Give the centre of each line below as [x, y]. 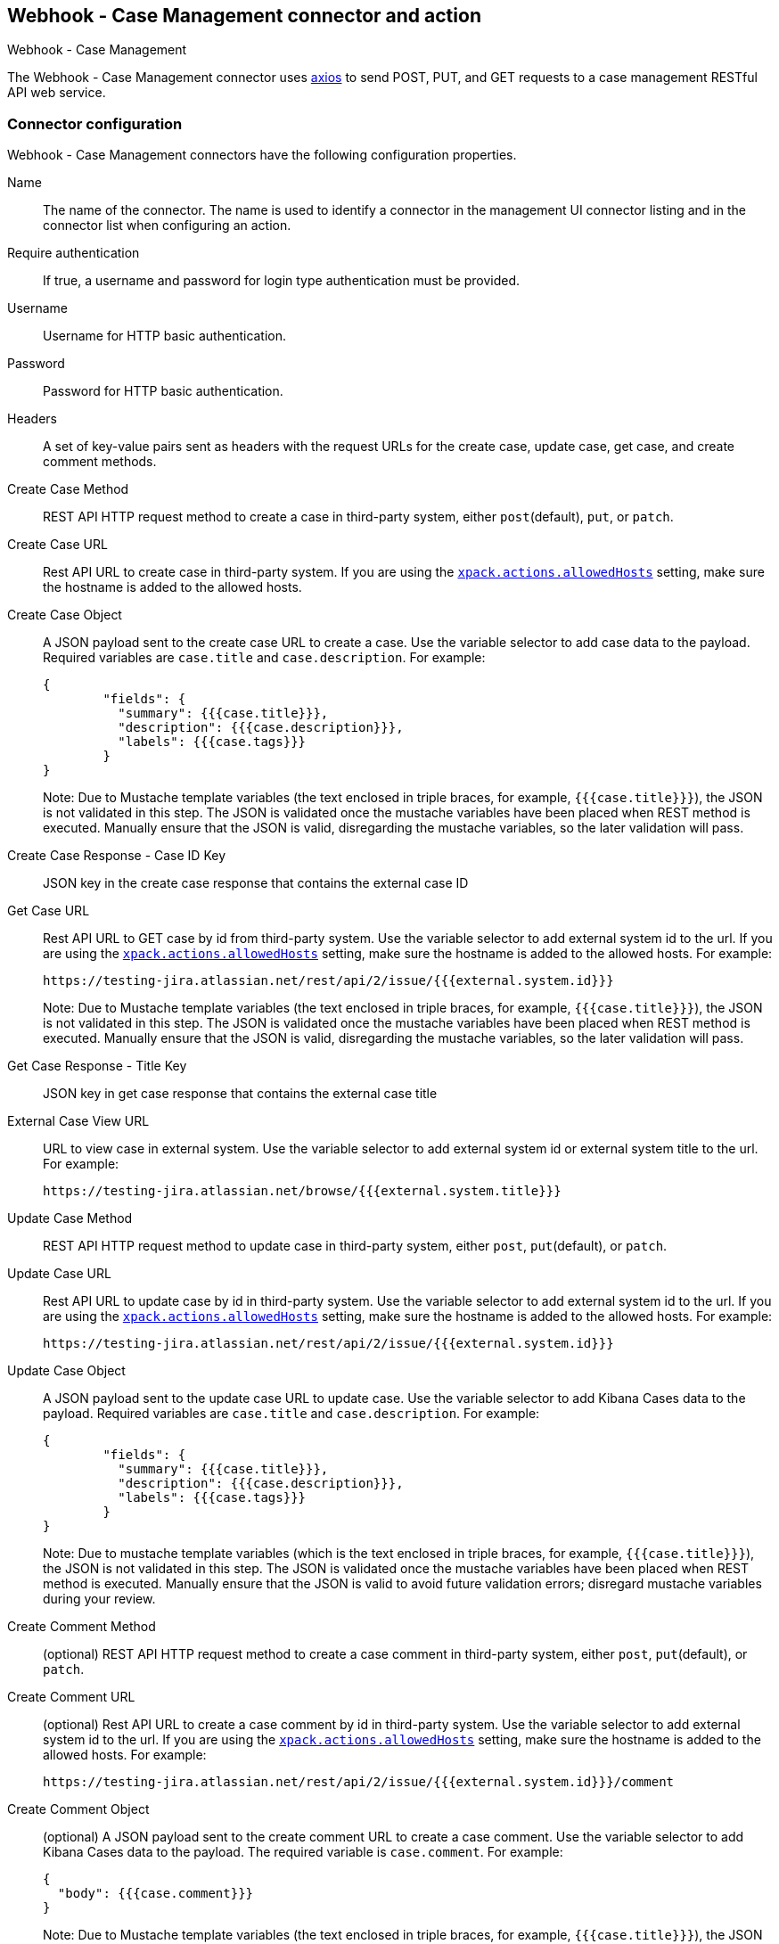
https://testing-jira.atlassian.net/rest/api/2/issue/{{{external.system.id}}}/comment [359, 1782]
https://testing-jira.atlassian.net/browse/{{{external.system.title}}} [302, 1191]
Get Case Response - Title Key [97, 1066]
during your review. [99, 1599]
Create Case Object [65, 615]
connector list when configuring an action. [167, 226]
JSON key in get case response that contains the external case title [240, 1094]
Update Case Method [70, 1218]
